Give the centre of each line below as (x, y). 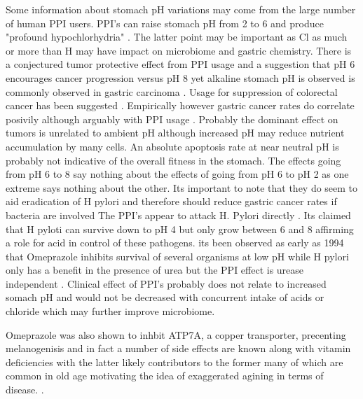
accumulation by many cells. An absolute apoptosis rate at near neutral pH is (172, 146)
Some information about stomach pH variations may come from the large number (181, 9)
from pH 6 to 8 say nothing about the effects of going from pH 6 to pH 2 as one (177, 174)
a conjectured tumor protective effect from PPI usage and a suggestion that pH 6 (180, 64)
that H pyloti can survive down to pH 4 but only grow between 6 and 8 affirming (180, 229)
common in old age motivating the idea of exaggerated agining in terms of (165, 376)
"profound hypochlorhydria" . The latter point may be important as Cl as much (177, 37)
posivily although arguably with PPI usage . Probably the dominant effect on (172, 119)
